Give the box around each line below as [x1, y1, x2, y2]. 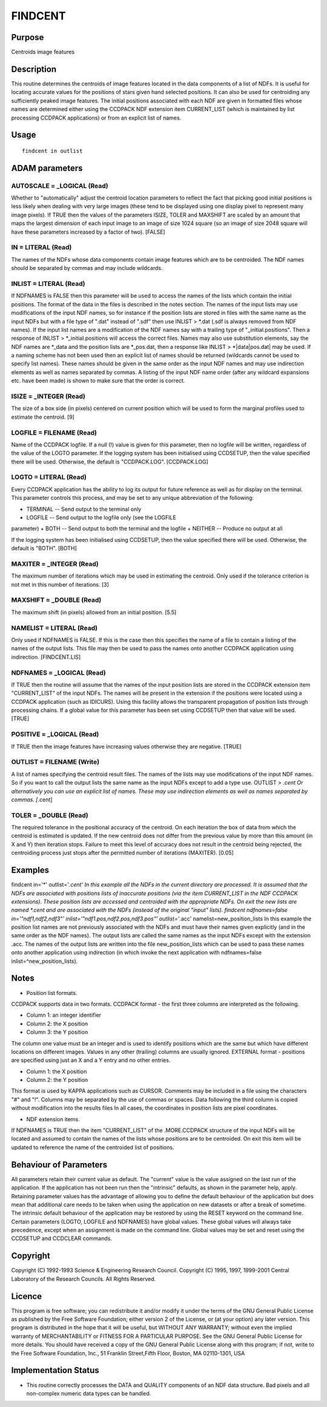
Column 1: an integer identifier [26, 1011, 102, 1019]
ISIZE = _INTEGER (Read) [11, 392, 86, 400]
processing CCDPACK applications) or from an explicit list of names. [11, 114, 182, 121]
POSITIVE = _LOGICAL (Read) [11, 730, 99, 738]
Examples [11, 865, 50, 876]
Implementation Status [11, 1365, 99, 1375]
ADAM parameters [11, 163, 83, 173]
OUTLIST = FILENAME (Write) [11, 758, 100, 766]
